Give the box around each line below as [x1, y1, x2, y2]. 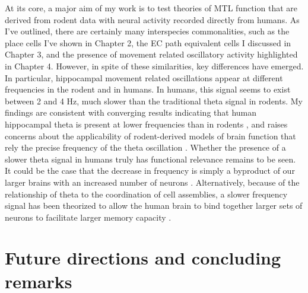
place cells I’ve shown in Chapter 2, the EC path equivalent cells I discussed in [5, 36, 291, 49]
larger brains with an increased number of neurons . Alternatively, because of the [5, 176, 300, 188]
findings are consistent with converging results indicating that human [5, 106, 257, 119]
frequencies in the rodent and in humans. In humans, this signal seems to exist [5, 83, 291, 95]
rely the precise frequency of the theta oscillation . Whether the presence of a [5, 141, 286, 154]
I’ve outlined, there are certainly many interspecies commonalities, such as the [5, 25, 290, 37]
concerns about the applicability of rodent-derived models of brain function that [5, 129, 296, 142]
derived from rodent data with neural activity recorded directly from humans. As [5, 13, 300, 26]
